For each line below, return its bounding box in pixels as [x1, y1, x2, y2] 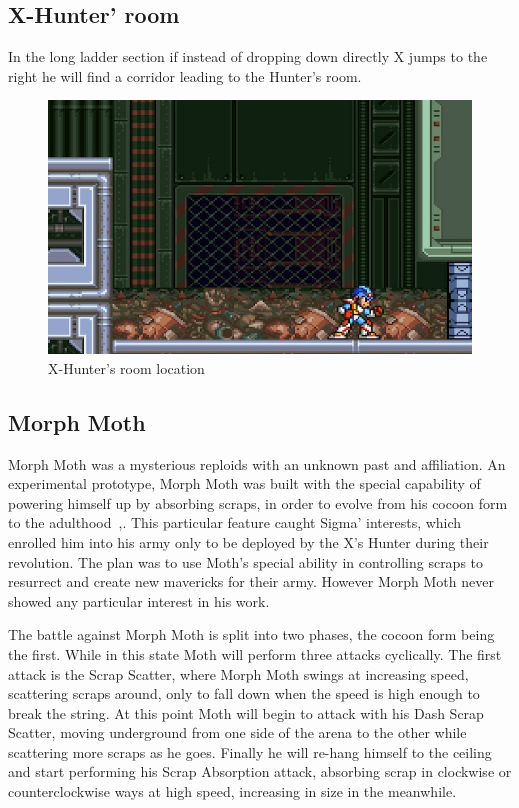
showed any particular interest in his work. [8, 590, 270, 611]
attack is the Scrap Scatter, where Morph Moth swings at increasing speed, [8, 663, 469, 684]
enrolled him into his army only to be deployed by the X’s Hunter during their [8, 531, 489, 552]
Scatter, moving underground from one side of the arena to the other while [8, 722, 467, 743]
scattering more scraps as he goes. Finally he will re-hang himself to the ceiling [8, 741, 492, 762]
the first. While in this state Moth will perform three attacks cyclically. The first [8, 643, 502, 664]
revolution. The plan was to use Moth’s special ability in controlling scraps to [8, 551, 484, 572]
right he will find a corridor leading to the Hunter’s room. [8, 65, 362, 86]
